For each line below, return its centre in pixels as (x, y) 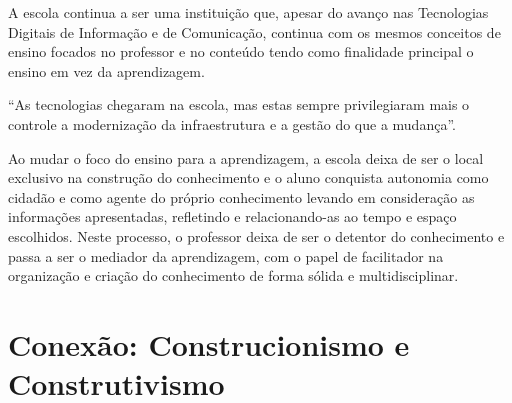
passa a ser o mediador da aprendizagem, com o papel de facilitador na (226, 255)
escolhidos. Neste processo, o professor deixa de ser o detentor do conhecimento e (256, 235)
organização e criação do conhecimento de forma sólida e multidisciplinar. (233, 275)
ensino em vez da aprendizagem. (106, 70)
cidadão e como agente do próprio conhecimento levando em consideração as (241, 196)
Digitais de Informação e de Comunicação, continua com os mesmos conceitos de (254, 31)
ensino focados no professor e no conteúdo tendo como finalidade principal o (241, 51)
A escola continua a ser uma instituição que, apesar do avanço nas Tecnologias (248, 12)
